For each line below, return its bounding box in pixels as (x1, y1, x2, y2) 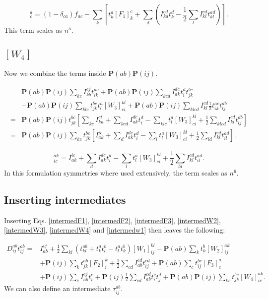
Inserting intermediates (4, 191, 126, 207)
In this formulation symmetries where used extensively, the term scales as (4, 167, 227, 178)
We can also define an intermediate (4, 283, 111, 294)
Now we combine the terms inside (4, 68, 106, 78)
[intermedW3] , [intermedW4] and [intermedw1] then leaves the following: (4, 225, 225, 235)
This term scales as (4, 25, 62, 35)
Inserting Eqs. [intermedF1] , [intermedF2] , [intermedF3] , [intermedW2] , (4, 215, 221, 225)
